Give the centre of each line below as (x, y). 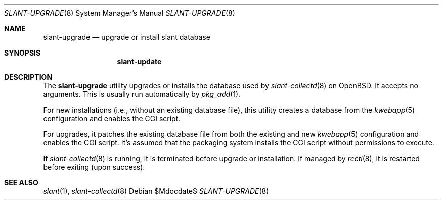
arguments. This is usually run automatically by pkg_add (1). (142, 94)
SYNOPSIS (23, 53)
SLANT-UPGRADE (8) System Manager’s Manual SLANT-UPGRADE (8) (120, 13)
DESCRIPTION (28, 77)
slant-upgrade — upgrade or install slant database (127, 37)
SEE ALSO (21, 183)
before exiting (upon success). (94, 167)
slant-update (139, 61)
